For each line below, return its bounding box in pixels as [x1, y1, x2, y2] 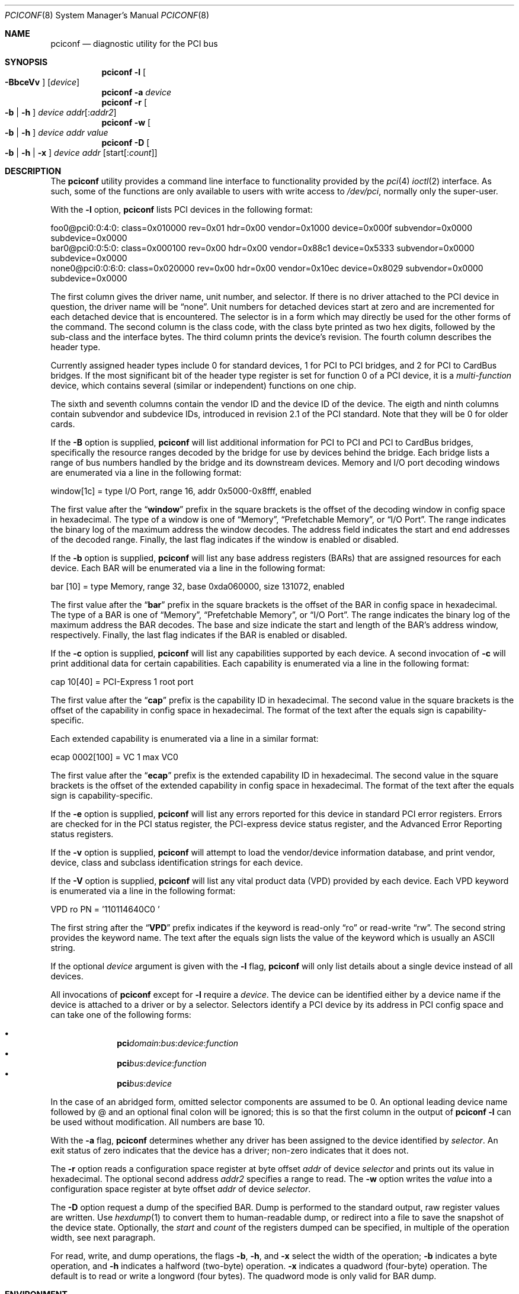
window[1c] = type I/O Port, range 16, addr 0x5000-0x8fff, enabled [50, 486, 312, 496]
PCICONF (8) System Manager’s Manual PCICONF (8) [5, 10, 210, 20]
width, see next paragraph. [50, 1232, 156, 1242]
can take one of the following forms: [50, 1010, 191, 1020]
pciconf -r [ [101, 97, 147, 107]
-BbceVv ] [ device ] [5, 77, 80, 87]
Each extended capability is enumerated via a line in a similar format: [50, 734, 319, 744]
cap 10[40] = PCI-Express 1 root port [50, 677, 194, 687]
